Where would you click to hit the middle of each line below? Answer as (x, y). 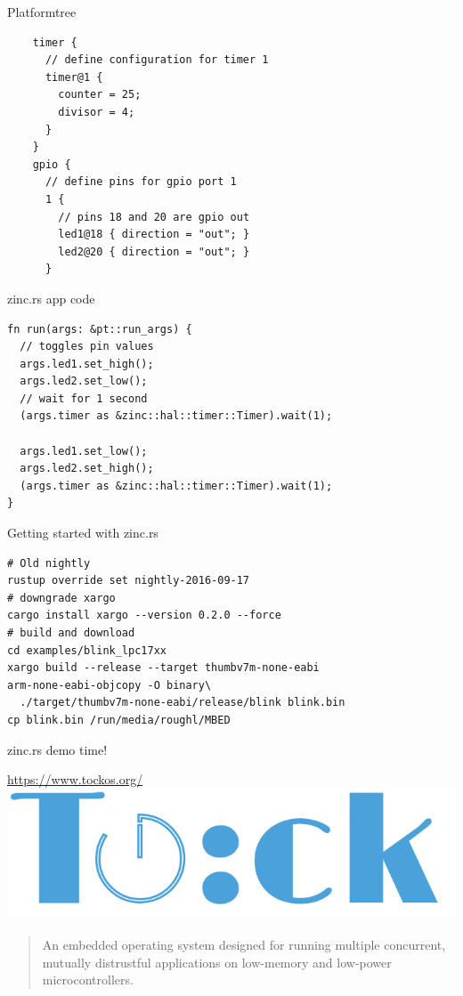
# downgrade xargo (61, 598)
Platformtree (42, 12)
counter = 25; (100, 95)
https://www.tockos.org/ (75, 779)
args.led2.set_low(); (84, 381)
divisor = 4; (97, 112)
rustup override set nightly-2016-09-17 (129, 581)
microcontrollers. (88, 980)
